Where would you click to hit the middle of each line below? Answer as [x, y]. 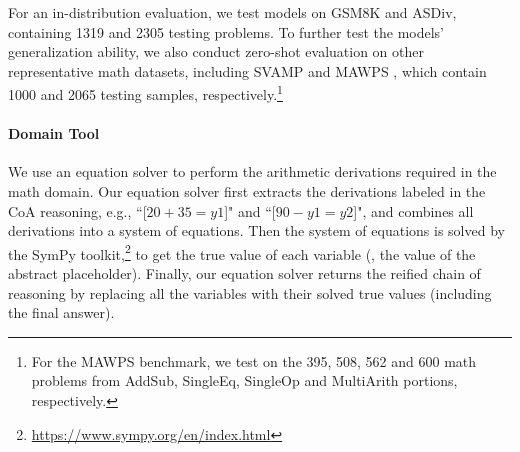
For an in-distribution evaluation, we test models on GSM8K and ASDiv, [232, 12]
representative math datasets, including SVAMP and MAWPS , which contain [247, 70]
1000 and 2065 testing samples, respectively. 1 [145, 93]
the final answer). [61, 312]
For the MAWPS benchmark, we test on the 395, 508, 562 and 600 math [254, 360]
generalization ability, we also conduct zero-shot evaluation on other [216, 51]
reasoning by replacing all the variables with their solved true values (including [250, 292]
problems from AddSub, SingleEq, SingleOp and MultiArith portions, [244, 380]
